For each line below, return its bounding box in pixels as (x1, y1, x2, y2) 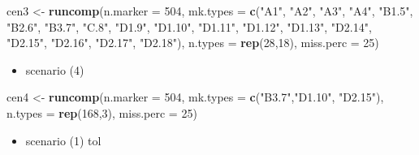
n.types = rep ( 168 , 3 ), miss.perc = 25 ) (6, 104, 197, 121)
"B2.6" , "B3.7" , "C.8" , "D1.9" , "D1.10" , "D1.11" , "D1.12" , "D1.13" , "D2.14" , (6, 18, 372, 35)
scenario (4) (25, 61, 84, 78)
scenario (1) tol (25, 131, 102, 149)
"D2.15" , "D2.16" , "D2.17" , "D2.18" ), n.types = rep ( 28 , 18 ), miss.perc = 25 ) (6, 34, 379, 51)
